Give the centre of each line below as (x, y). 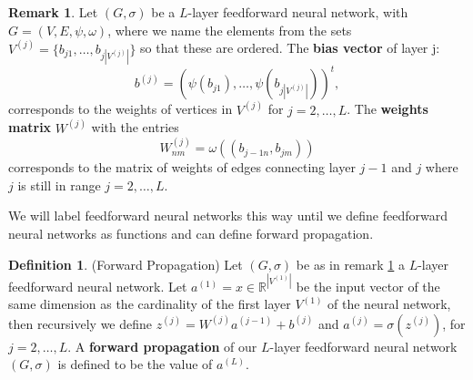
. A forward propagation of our (162, 346)
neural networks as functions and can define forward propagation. (191, 233)
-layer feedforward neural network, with (298, 12)
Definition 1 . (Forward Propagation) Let (126, 264)
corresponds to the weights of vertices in (121, 109)
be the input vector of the (368, 286)
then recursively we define (81, 323)
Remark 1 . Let (53, 12)
